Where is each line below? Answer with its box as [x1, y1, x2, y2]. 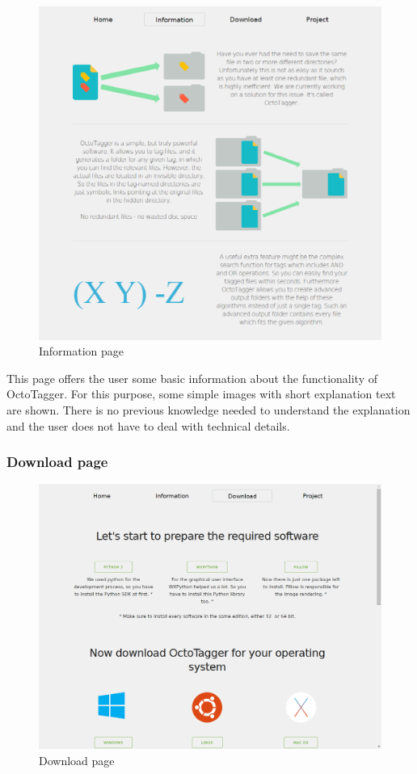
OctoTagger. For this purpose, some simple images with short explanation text [6, 385, 396, 402]
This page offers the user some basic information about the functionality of [6, 369, 378, 386]
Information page [39, 343, 124, 360]
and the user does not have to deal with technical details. [6, 417, 290, 434]
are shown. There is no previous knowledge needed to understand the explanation [6, 402, 411, 419]
